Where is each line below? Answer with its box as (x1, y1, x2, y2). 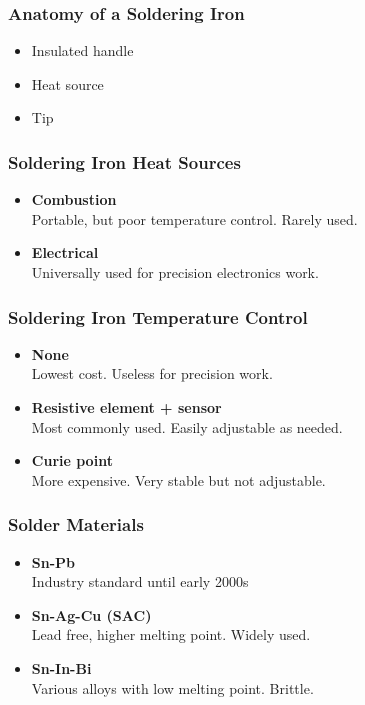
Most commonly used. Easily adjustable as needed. (31, 416, 343, 437)
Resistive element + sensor (31, 397, 222, 417)
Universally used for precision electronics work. (31, 262, 319, 282)
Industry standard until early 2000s (31, 571, 249, 592)
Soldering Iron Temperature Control (8, 304, 308, 329)
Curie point (31, 450, 113, 471)
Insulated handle (31, 40, 134, 61)
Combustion (31, 189, 117, 210)
